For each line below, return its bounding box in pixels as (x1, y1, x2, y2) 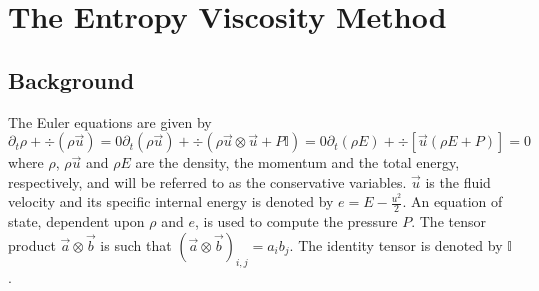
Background (8, 64, 135, 95)
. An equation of (402, 191, 503, 212)
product (8, 234, 56, 255)
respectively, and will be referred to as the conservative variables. (8, 171, 407, 192)
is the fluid (425, 171, 491, 192)
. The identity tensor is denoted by (289, 234, 503, 255)
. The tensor (411, 211, 486, 232)
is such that (100, 234, 172, 255)
